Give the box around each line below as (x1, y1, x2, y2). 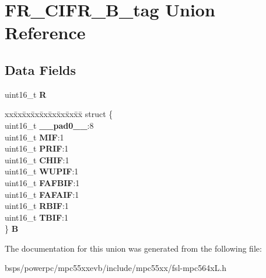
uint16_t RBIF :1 (5, 200, 69, 212)
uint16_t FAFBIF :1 (5, 176, 80, 188)
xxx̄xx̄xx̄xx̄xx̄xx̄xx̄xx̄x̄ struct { (5, 108, 113, 120)
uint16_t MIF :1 (5, 131, 64, 143)
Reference (5, 20, 86, 44)
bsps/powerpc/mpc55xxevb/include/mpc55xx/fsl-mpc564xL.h (5, 262, 227, 274)
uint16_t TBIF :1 (5, 211, 68, 223)
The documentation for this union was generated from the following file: (5, 242, 262, 254)
